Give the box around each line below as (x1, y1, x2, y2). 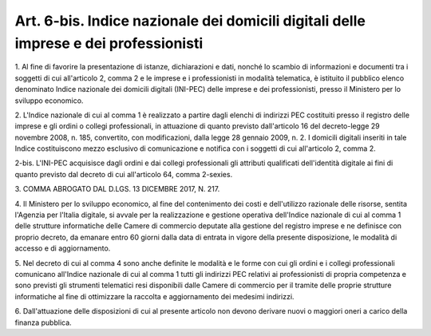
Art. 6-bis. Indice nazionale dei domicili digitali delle (14, 12, 366, 30)
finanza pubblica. (14, 318, 72, 327)
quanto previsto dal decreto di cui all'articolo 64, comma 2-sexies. (14, 169, 233, 179)
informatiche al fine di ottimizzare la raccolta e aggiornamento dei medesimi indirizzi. (14, 291, 295, 301)
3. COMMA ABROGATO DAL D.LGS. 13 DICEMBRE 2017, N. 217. (14, 184, 220, 194)
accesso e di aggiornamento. (14, 243, 111, 253)
